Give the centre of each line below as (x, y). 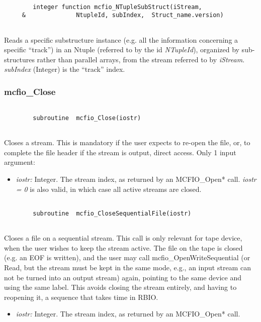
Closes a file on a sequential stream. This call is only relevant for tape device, (123, 238)
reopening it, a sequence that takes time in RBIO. (81, 297)
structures (19, 59)
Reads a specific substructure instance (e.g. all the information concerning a (121, 39)
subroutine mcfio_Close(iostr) (87, 118)
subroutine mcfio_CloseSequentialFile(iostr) (112, 213)
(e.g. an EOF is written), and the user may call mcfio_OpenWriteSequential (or (127, 257)
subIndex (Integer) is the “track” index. (65, 69)
